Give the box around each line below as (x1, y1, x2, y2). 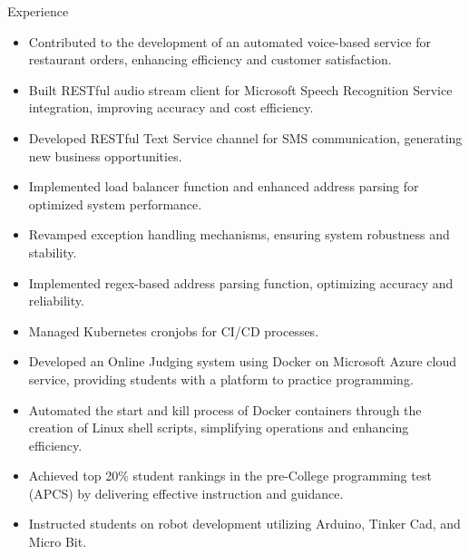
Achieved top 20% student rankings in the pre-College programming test (28, 466, 432, 485)
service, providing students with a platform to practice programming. (28, 369, 414, 388)
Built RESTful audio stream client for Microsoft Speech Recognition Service (28, 80, 453, 99)
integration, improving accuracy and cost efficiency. (28, 98, 314, 117)
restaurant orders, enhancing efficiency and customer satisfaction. (28, 50, 392, 69)
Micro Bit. (28, 532, 87, 551)
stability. (28, 242, 77, 261)
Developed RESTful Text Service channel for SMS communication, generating (28, 128, 463, 147)
